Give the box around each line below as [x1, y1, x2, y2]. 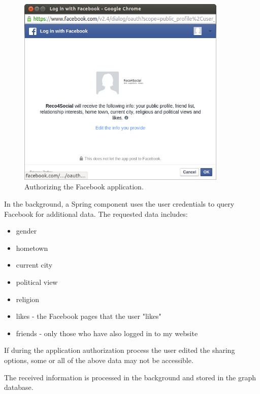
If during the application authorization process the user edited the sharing [4, 345, 235, 355]
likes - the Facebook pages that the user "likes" [16, 311, 161, 321]
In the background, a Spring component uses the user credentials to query [4, 199, 235, 209]
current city [16, 259, 53, 270]
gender [16, 225, 37, 236]
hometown [16, 242, 48, 253]
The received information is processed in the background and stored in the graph [4, 372, 256, 382]
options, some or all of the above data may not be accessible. [4, 354, 193, 365]
